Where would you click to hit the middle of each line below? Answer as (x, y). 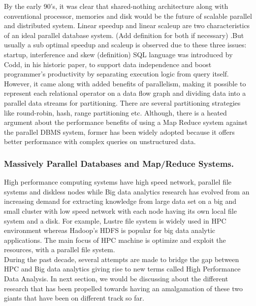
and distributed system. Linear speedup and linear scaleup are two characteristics (127, 25)
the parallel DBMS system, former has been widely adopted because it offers (119, 132)
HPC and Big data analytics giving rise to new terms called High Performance (122, 269)
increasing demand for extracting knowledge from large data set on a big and (120, 201)
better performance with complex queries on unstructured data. (100, 141)
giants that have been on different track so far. (74, 298)
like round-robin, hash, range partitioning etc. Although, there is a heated (115, 112)
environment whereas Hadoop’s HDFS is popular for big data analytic (110, 230)
